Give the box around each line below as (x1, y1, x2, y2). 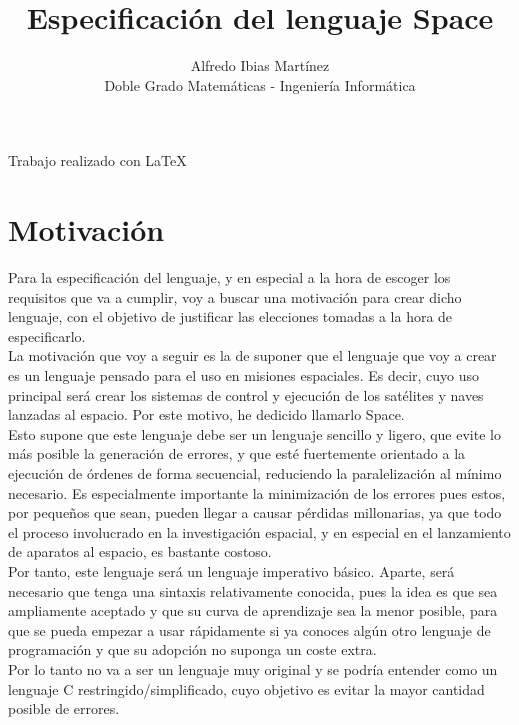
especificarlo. (8, 325, 86, 346)
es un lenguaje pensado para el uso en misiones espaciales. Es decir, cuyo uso (8, 365, 480, 385)
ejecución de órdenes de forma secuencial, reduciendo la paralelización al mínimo (8, 462, 502, 483)
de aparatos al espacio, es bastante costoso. (8, 541, 272, 562)
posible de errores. (8, 698, 120, 719)
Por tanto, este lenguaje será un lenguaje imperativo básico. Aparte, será (8, 560, 455, 581)
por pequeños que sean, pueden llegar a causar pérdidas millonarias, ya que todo (8, 502, 502, 523)
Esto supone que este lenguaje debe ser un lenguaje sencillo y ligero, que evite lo (8, 423, 501, 444)
